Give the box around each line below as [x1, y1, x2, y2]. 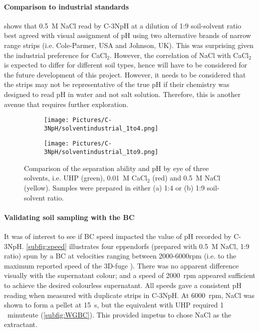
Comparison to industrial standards [4, 1, 129, 11]
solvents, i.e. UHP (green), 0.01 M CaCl [24, 172, 147, 183]
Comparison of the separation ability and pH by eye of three [24, 162, 209, 173]
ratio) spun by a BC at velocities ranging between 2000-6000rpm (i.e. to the [4, 250, 237, 261]
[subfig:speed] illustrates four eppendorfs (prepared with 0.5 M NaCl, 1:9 [26, 240, 250, 251]
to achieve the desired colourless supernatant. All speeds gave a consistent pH [4, 279, 242, 290]
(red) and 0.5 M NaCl [152, 172, 221, 183]
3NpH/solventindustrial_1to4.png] [44, 124, 159, 132]
